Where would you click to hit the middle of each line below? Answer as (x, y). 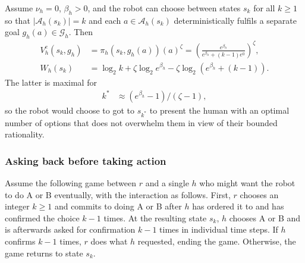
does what (109, 241)
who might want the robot (247, 183)
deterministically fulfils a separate (235, 20)
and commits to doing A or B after (118, 206)
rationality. (25, 134)
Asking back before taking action (86, 160)
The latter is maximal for (51, 82)
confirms (20, 241)
